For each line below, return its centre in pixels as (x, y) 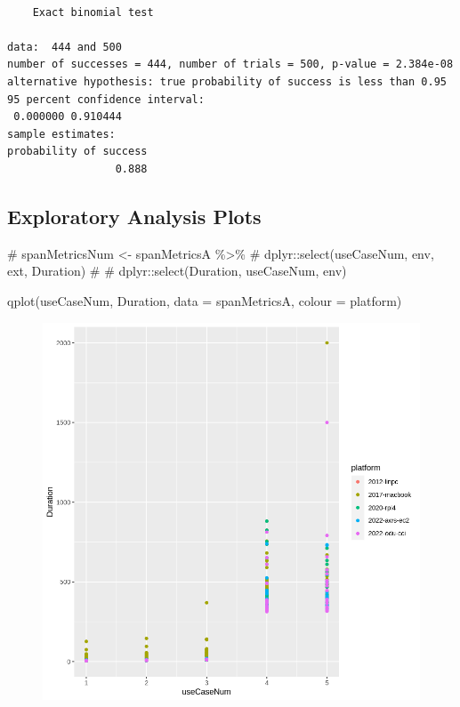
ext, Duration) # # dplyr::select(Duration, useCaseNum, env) (177, 271)
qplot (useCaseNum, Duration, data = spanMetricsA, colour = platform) (205, 300)
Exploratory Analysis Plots (134, 216)
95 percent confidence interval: (106, 99)
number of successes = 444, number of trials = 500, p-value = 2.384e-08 (230, 64)
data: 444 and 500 (65, 47)
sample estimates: (61, 134)
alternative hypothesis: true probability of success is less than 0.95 (227, 81)
